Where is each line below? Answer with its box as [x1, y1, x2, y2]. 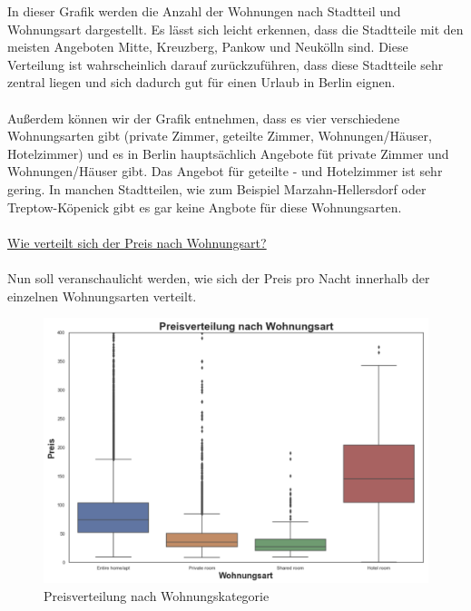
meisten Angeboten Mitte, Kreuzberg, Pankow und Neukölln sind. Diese [7, 37, 408, 56]
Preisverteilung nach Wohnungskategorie [44, 586, 270, 606]
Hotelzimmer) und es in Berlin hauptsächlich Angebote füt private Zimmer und [7, 143, 449, 163]
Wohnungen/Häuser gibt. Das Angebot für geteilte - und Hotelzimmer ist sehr [7, 162, 443, 181]
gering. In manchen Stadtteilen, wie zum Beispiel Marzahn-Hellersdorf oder [7, 179, 427, 198]
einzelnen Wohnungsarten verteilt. [7, 286, 197, 305]
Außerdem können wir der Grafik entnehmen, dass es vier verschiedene [7, 108, 400, 127]
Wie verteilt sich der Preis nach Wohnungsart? [7, 232, 267, 251]
